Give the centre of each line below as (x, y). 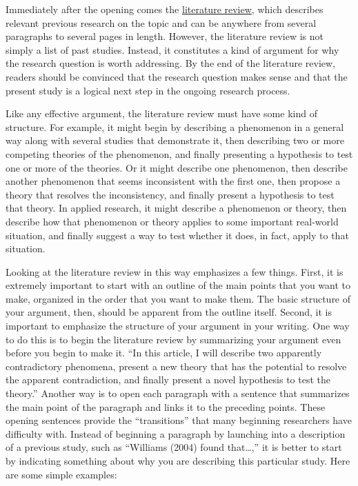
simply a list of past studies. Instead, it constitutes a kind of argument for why (172, 49)
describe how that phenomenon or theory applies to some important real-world (172, 221)
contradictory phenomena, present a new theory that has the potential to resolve (176, 366)
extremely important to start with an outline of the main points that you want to (178, 285)
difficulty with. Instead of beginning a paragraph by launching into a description (176, 433)
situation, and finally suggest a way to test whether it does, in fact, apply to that (177, 235)
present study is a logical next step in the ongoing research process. (148, 90)
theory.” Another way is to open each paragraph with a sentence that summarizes (178, 393)
